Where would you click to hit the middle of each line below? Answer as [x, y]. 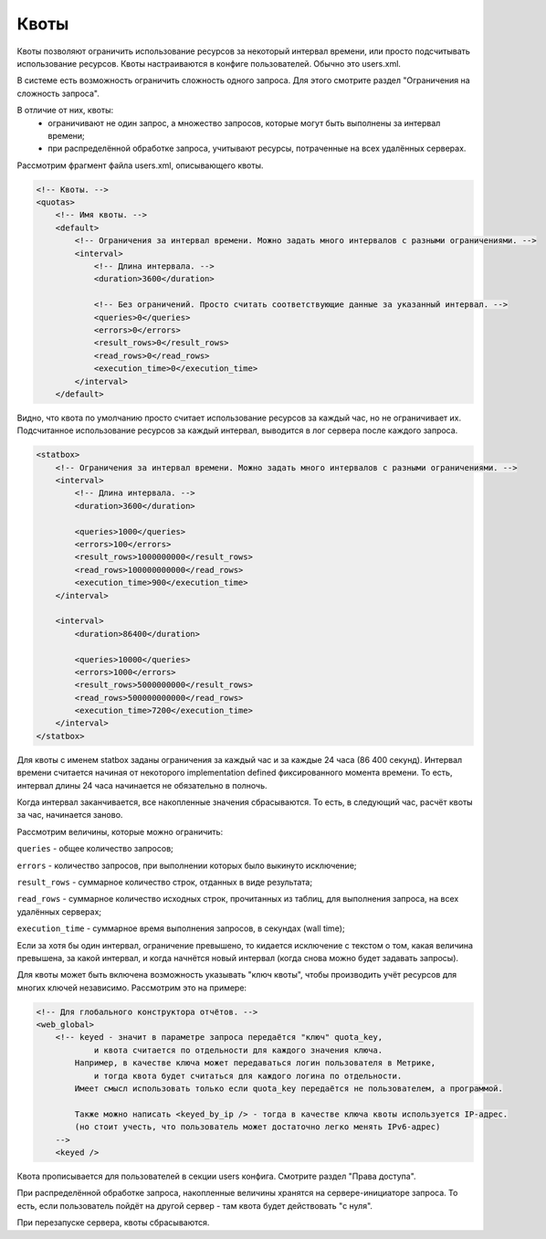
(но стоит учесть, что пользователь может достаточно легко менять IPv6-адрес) [257, 1127]
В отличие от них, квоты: [65, 111]
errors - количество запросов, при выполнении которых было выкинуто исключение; [187, 865]
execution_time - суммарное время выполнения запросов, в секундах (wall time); [181, 928]
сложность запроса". [58, 93]
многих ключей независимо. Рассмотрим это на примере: [131, 988]
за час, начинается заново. [70, 815]
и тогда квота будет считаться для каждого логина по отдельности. [248, 1075]
